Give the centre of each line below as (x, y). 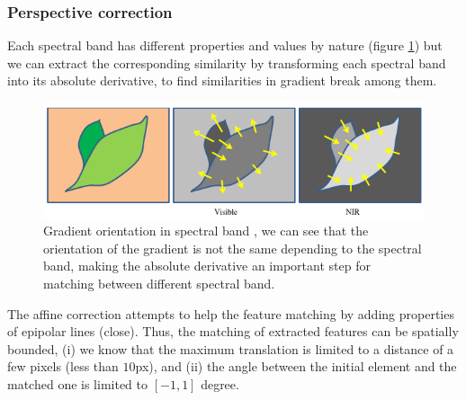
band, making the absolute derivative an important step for (207, 266)
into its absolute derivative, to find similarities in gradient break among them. (222, 80)
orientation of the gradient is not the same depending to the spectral (233, 248)
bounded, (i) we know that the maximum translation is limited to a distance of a (231, 348)
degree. (220, 383)
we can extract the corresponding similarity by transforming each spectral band (227, 62)
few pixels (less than (63, 366)
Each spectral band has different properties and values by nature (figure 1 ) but (225, 45)
